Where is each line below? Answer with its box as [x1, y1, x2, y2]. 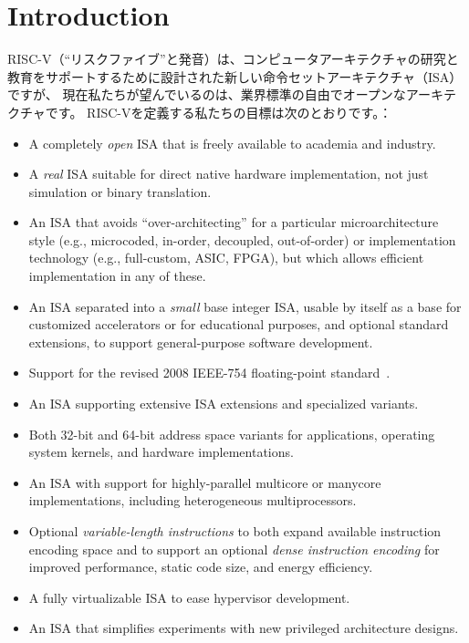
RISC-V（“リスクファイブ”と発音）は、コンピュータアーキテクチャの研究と [7, 49, 459, 68]
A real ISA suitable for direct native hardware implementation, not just [28, 164, 429, 183]
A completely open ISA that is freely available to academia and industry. [28, 133, 436, 152]
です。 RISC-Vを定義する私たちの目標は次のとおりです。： [45, 102, 392, 121]
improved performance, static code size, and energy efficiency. [28, 557, 373, 576]
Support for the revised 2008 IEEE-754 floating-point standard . [28, 363, 391, 382]
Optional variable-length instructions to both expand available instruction [28, 522, 442, 540]
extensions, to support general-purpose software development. [28, 332, 373, 351]
